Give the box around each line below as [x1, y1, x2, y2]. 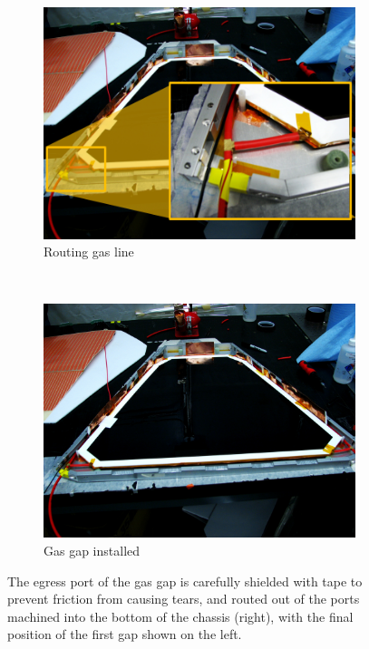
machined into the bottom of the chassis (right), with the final [7, 606, 354, 625]
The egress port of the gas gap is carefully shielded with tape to [7, 571, 363, 590]
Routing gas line [44, 242, 134, 261]
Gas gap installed [44, 540, 141, 559]
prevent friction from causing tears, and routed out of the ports [7, 589, 360, 608]
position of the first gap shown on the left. [7, 625, 242, 644]
